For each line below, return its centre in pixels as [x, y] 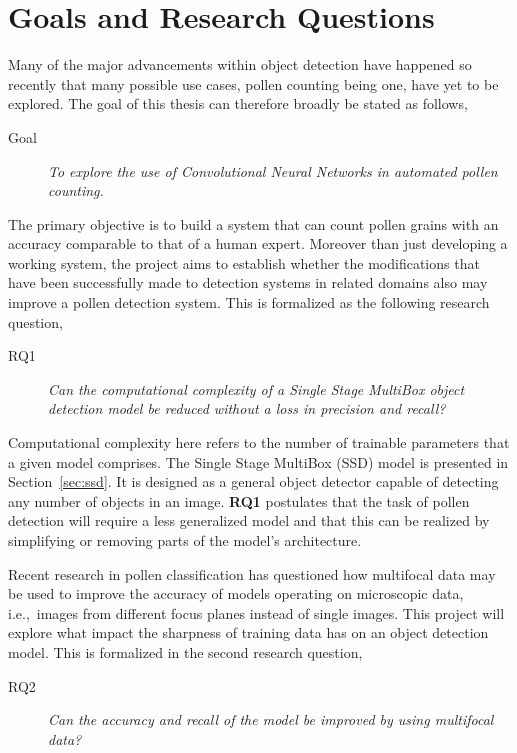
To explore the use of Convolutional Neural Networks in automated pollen [273, 170]
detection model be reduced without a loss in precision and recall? [247, 408]
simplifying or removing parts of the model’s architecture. [185, 540]
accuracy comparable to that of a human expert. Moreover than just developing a [258, 243]
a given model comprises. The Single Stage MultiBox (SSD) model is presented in [258, 461]
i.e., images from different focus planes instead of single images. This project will [256, 612]
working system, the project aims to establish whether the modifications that [244, 262]
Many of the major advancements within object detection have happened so [240, 64]
